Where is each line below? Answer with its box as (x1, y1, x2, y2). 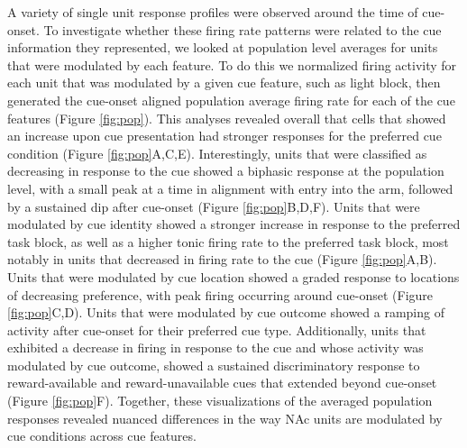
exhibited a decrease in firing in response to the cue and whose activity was (7, 338, 424, 357)
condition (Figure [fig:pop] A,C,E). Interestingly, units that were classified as (7, 143, 427, 162)
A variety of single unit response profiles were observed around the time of (7, 3, 418, 21)
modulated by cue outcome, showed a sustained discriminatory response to (7, 355, 420, 374)
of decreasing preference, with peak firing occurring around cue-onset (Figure (7, 285, 434, 304)
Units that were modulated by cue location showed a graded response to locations (7, 267, 460, 286)
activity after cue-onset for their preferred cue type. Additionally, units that (7, 320, 426, 339)
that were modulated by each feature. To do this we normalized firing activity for (7, 55, 457, 74)
